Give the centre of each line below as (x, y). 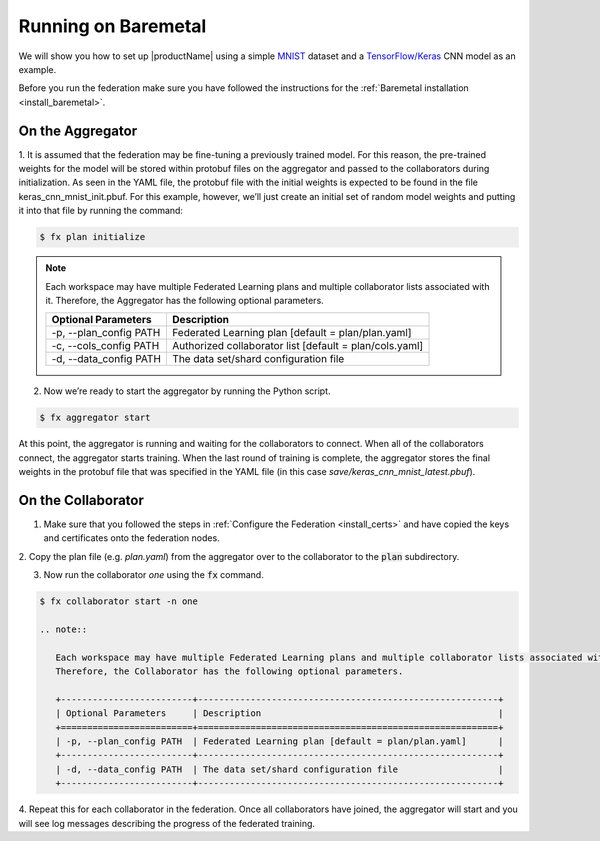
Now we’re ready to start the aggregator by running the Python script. (187, 391)
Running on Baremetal (112, 26)
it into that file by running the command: (101, 211)
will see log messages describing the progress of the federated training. (166, 823)
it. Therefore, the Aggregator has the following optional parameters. (184, 300)
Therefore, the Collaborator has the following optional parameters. (229, 671)
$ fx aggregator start (95, 418)
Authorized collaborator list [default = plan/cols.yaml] (297, 346)
